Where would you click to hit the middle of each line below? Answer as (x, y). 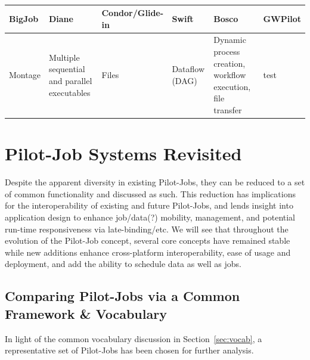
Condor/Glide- (133, 13)
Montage (25, 75)
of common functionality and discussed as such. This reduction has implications (150, 193)
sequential (67, 69)
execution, (232, 86)
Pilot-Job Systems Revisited (123, 153)
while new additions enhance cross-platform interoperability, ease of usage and (148, 252)
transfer (228, 110)
